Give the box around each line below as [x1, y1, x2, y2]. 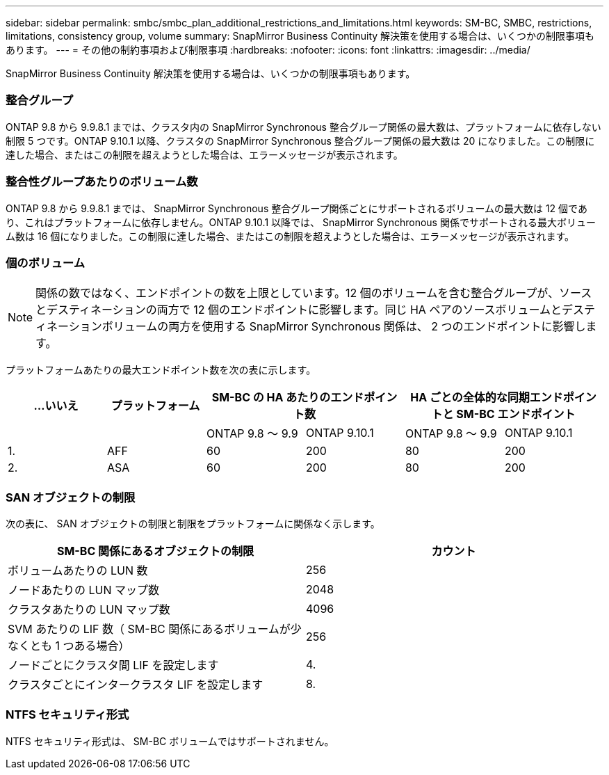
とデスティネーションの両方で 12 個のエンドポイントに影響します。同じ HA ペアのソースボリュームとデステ [35, 303, 596, 317]
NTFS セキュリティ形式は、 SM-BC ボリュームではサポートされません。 [6, 735, 334, 747]
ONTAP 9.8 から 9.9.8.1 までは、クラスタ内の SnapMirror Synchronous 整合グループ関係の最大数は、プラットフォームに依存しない [6, 120, 601, 133]
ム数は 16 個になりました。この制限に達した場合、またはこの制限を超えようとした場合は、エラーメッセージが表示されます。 [6, 230, 575, 242]
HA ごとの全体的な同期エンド [410, 390, 563, 405]
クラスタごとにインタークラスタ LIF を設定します [8, 678, 263, 692]
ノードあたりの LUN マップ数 [8, 583, 160, 597]
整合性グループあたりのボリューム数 [6, 175, 198, 189]
